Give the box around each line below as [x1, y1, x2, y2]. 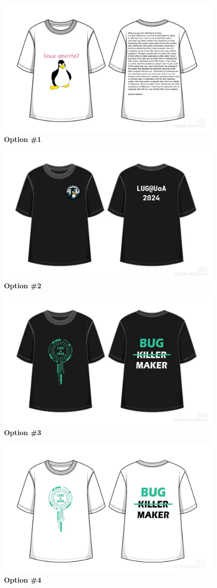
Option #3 [4, 427, 41, 438]
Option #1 [4, 134, 41, 144]
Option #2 [4, 280, 41, 290]
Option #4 [4, 575, 41, 585]
